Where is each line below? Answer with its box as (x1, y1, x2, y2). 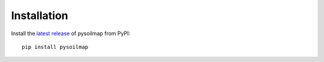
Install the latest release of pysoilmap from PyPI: (11, 30, 130, 37)
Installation (11, 9, 68, 22)
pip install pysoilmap (22, 44, 89, 50)
